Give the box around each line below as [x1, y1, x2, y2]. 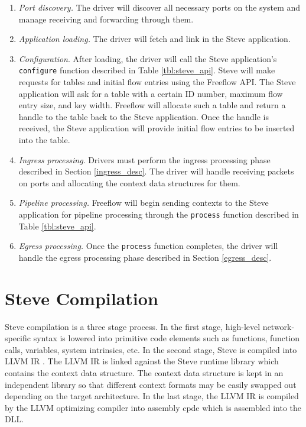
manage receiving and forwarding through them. [18, 12, 194, 25]
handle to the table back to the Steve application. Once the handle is [18, 110, 269, 122]
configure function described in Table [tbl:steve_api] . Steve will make [18, 64, 275, 76]
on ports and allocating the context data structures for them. [18, 176, 240, 189]
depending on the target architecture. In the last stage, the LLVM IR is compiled [5, 390, 299, 402]
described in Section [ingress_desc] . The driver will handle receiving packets [18, 165, 294, 177]
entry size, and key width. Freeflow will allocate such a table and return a [18, 99, 286, 111]
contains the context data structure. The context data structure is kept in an [5, 366, 284, 379]
